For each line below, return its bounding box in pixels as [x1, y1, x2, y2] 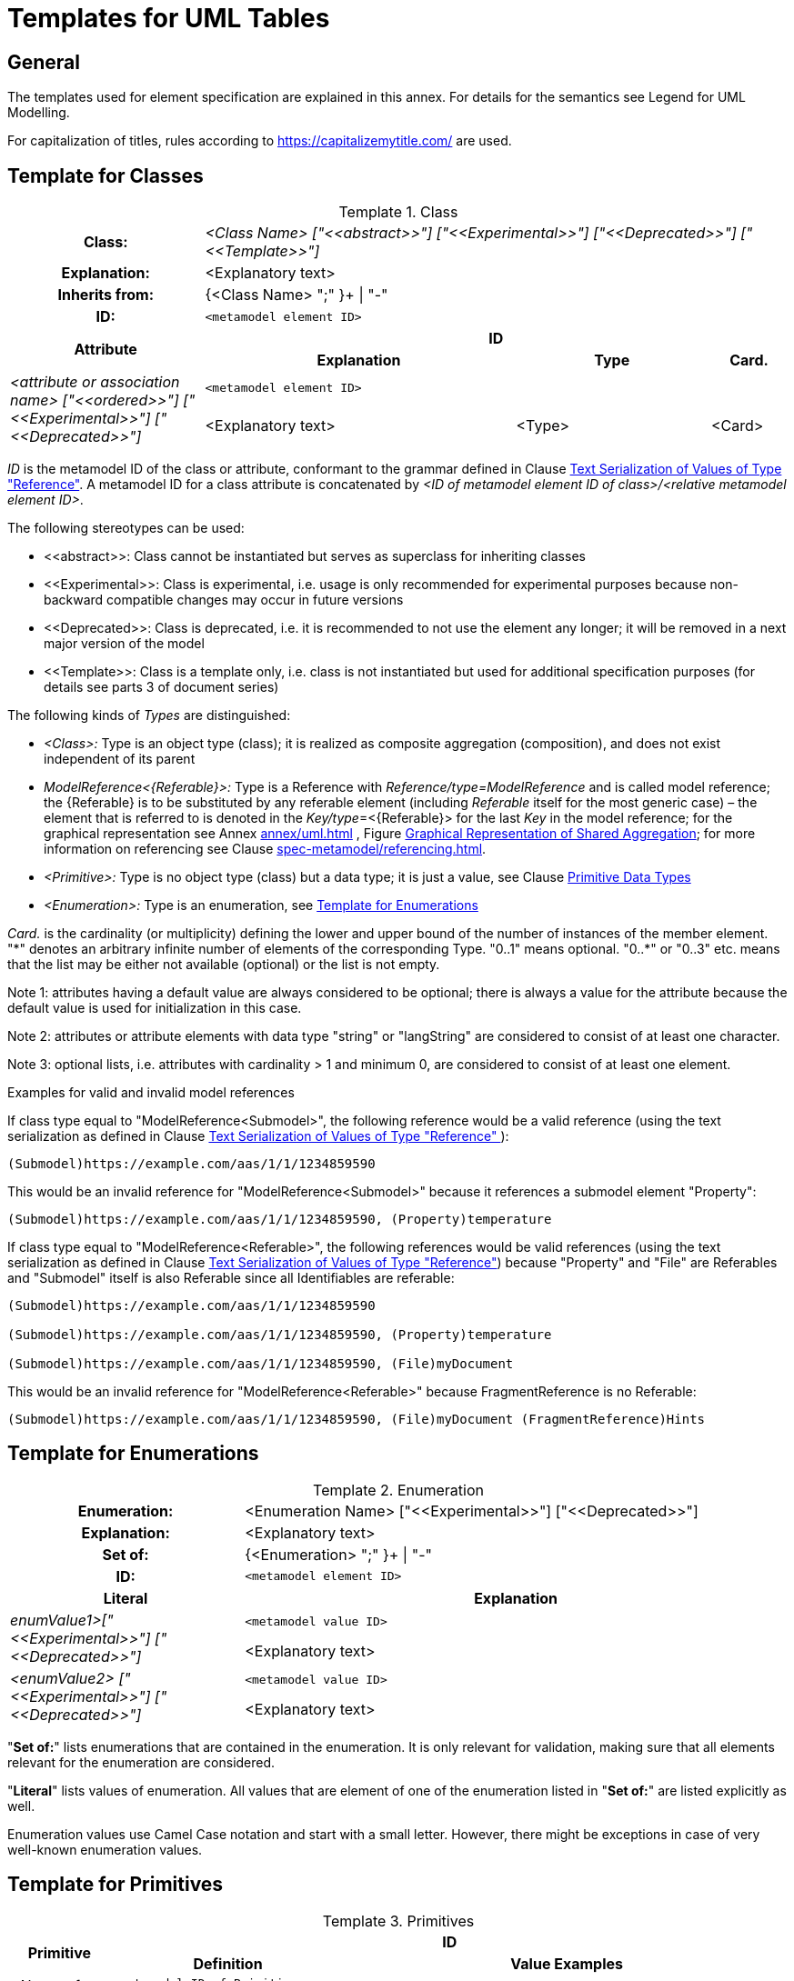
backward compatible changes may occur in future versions [44, 592, 404, 608]
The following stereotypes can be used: [7, 520, 245, 536]
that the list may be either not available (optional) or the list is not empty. [7, 956, 440, 973]
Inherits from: [57, 285, 155, 305]
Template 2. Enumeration [313, 1480, 484, 1499]
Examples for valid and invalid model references [7, 1085, 295, 1101]
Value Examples [510, 1954, 624, 1973]
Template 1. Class [338, 203, 458, 222]
